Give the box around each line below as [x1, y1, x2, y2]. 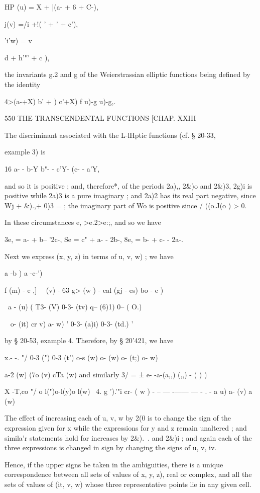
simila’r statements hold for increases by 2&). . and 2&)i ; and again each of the [5, 432, 252, 443]
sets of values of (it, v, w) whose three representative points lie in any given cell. [5, 479, 251, 489]
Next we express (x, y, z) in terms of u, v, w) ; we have [5, 251, 174, 261]
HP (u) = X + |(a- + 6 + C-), [5, 2, 98, 12]
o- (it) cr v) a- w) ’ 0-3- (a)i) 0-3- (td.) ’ [10, 318, 134, 328]
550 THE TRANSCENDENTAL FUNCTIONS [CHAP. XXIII [5, 113, 196, 123]
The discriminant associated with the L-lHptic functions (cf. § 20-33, [5, 129, 216, 140]
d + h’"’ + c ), [5, 52, 50, 62]
